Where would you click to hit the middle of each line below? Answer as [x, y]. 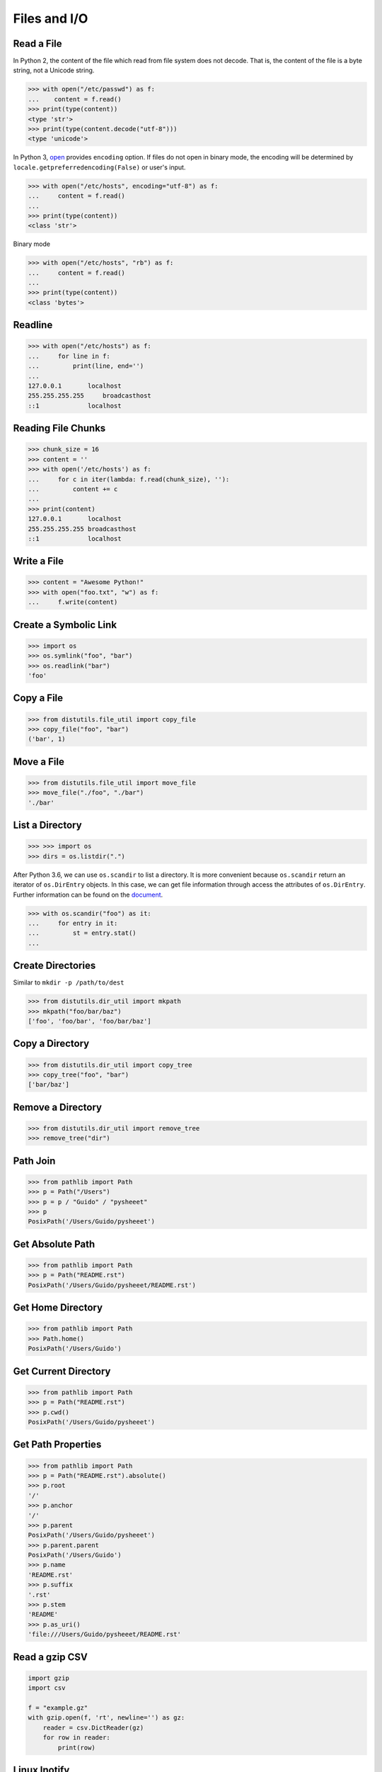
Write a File [38, 561]
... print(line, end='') [86, 366]
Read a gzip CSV [50, 1657]
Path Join [34, 1161]
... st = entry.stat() [82, 933]
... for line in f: [69, 356]
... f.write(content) [73, 602]
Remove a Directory [58, 1107]
